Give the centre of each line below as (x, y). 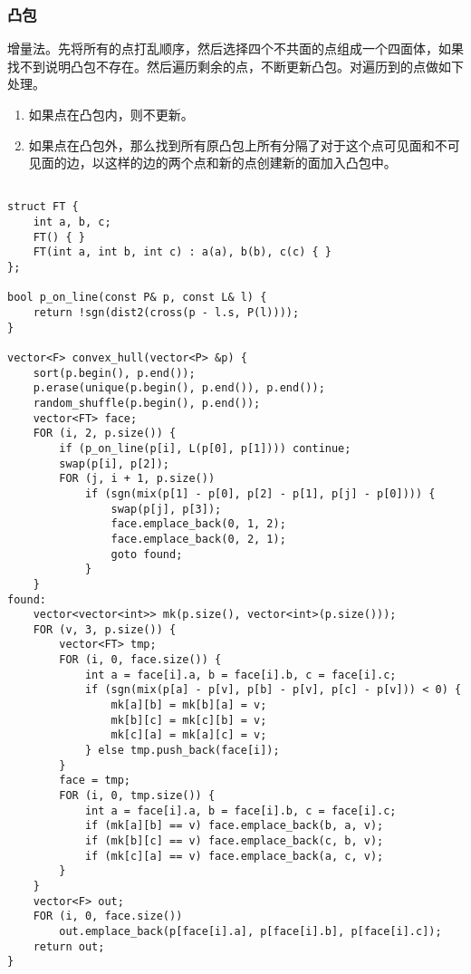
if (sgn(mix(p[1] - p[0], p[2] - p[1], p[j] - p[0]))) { (260, 493)
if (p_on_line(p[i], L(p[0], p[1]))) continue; (205, 448)
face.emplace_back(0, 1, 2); (198, 524)
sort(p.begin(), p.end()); (114, 373)
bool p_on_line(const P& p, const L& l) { (137, 298)
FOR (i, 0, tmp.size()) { (137, 796)
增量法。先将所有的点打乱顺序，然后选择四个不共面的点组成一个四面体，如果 (235, 48)
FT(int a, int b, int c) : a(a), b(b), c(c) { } (182, 252)
